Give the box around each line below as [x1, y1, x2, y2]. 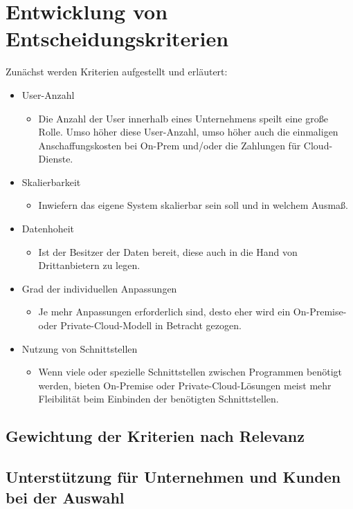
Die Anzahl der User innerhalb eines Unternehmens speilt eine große [38, 111, 328, 125]
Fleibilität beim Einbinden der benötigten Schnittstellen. [38, 391, 279, 406]
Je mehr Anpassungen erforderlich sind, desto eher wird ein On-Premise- [38, 304, 347, 319]
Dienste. [38, 151, 73, 166]
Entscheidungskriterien [6, 24, 229, 53]
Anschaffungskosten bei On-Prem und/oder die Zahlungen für [38, 138, 301, 152]
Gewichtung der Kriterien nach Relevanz [6, 425, 305, 447]
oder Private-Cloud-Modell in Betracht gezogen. [38, 318, 242, 333]
